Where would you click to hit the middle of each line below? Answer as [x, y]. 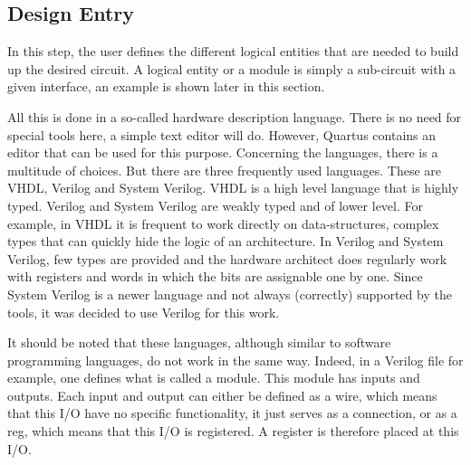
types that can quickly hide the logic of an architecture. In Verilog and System [226, 241]
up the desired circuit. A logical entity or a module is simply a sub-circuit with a [232, 68]
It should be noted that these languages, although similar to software [199, 342]
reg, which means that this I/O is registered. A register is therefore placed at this [233, 431]
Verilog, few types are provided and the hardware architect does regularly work [227, 258]
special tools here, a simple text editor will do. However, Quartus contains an [222, 134]
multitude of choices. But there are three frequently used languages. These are [224, 170]
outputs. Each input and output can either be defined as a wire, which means [222, 395]
